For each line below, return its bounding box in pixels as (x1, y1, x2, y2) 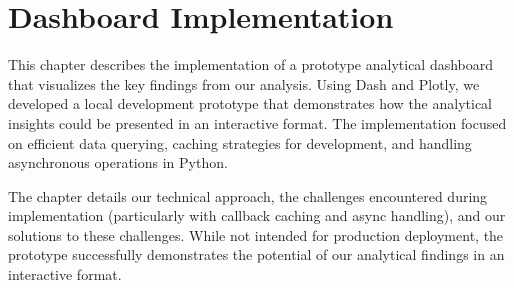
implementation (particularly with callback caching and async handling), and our (8, 205, 506, 226)
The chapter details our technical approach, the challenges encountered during (8, 185, 488, 206)
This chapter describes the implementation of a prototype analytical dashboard (8, 54, 494, 75)
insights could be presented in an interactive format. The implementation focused (8, 112, 507, 133)
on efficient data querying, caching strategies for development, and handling (8, 132, 472, 153)
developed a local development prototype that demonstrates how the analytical (8, 93, 493, 114)
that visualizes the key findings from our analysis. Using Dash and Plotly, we (8, 73, 480, 94)
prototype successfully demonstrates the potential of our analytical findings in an (8, 244, 505, 265)
